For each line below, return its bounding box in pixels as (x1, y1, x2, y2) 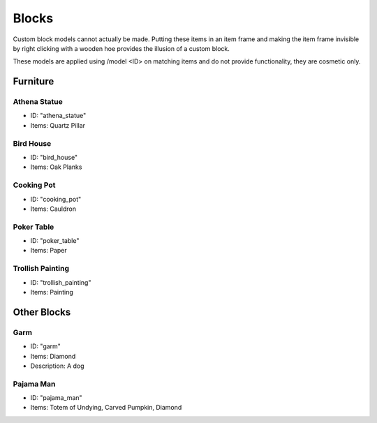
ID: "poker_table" (30, 237, 80, 245)
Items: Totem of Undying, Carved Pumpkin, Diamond (30, 403, 182, 412)
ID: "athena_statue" (30, 112, 87, 120)
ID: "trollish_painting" (30, 278, 91, 286)
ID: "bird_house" (30, 154, 78, 162)
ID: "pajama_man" (30, 394, 83, 402)
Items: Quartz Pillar (30, 121, 86, 129)
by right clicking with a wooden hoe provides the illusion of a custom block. (13, 44, 230, 52)
